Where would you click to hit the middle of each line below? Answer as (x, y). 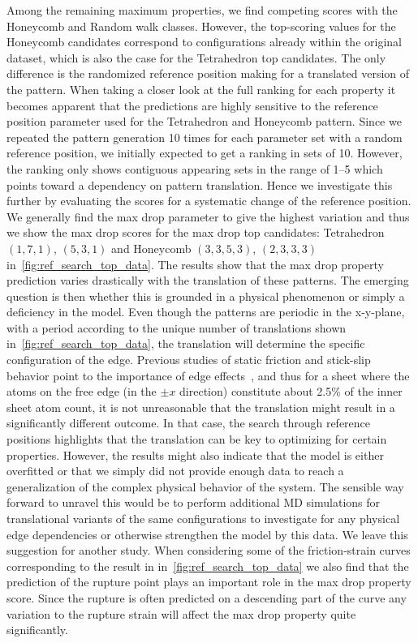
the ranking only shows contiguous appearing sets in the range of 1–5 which (195, 168)
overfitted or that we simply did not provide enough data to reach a (175, 471)
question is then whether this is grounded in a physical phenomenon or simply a (206, 296)
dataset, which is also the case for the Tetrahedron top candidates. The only (196, 57)
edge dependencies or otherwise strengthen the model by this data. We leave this (207, 534)
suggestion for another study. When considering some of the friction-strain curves (209, 550)
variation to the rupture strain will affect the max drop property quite (181, 613)
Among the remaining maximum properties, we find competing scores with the (202, 10)
